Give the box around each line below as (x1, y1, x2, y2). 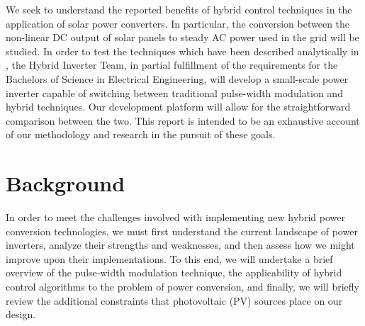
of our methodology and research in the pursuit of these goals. (6, 127, 276, 142)
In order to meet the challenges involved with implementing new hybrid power (6, 210, 345, 225)
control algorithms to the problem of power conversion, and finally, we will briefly (6, 279, 359, 294)
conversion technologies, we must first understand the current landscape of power (6, 223, 358, 238)
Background (6, 169, 125, 198)
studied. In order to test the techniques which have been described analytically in (6, 43, 359, 58)
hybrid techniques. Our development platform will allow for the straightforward (6, 99, 351, 114)
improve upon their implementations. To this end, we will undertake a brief (6, 251, 333, 266)
